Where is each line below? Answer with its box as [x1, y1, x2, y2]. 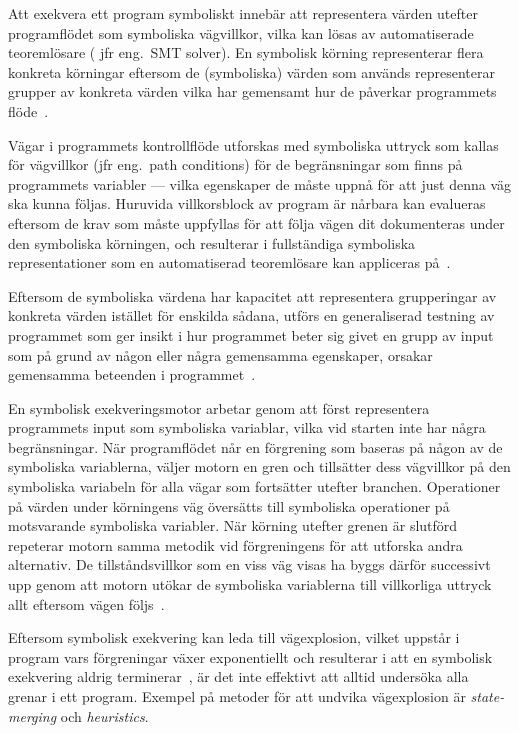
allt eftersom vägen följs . [8, 593, 165, 614]
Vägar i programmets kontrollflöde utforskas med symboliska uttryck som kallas [8, 134, 499, 155]
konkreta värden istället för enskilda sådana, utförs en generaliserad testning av [8, 305, 495, 326]
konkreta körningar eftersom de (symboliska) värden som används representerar [8, 61, 495, 82]
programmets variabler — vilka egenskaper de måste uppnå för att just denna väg [8, 173, 511, 194]
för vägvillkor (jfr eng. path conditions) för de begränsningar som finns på [8, 154, 463, 175]
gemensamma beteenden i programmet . [8, 364, 256, 385]
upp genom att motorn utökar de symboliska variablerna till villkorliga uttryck [8, 574, 492, 595]
